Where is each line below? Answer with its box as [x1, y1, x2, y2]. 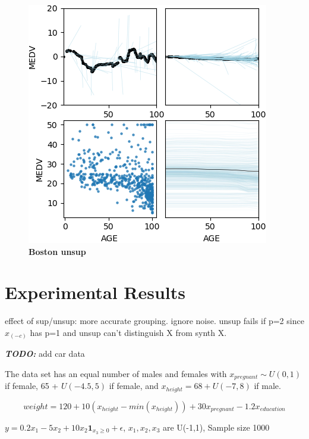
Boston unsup [29, 245, 86, 257]
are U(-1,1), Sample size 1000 [162, 421, 270, 433]
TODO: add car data [5, 347, 85, 360]
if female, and [109, 379, 159, 392]
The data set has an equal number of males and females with [5, 368, 227, 380]
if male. [254, 379, 281, 392]
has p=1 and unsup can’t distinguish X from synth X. [30, 326, 227, 338]
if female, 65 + [5, 379, 59, 392]
